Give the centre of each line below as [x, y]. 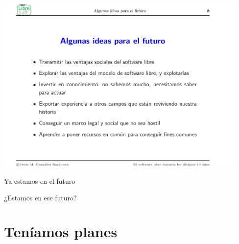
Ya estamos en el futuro [40, 181]
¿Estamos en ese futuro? [40, 197]
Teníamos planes [61, 231]
